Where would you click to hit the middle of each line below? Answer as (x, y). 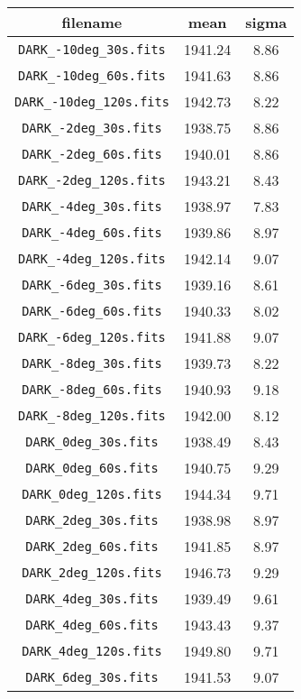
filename (92, 22)
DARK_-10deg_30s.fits (92, 49)
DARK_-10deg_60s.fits (92, 75)
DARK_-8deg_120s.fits (92, 415)
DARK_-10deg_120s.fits (92, 101)
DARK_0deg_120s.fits (92, 494)
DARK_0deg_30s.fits (92, 441)
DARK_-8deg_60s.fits (92, 389)
